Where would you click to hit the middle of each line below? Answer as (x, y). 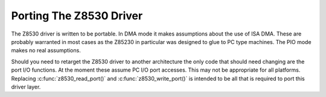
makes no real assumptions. (46, 51)
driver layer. (26, 87)
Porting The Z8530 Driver (77, 16)
